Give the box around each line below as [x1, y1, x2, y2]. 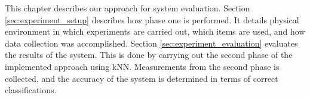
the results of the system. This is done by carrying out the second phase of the [5, 48, 293, 61]
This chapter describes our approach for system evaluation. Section [5, 2, 250, 14]
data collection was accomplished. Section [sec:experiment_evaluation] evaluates [5, 36, 298, 49]
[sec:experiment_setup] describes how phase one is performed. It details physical [5, 13, 299, 26]
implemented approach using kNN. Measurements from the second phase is [5, 60, 280, 72]
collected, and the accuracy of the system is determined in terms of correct [5, 72, 278, 84]
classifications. [5, 84, 57, 96]
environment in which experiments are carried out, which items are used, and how [5, 25, 305, 38]
